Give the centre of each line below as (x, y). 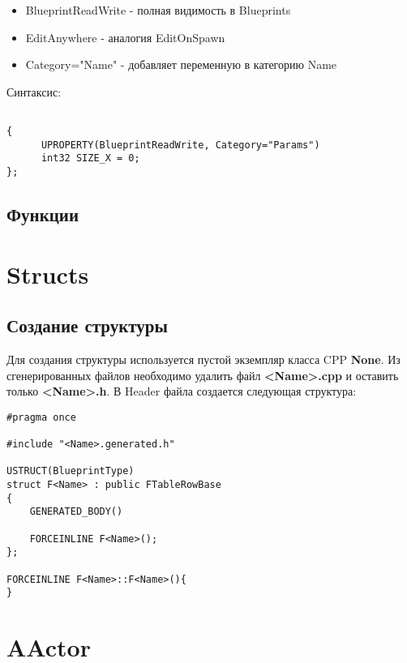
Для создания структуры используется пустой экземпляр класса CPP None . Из (203, 359)
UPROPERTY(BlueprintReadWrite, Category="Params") (180, 145)
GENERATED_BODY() (76, 512)
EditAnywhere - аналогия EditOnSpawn (125, 37)
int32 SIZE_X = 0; (90, 158)
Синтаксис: (34, 91)
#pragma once (41, 417)
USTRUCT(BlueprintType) (71, 471)
